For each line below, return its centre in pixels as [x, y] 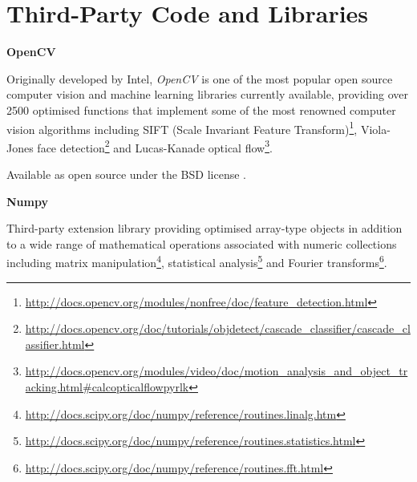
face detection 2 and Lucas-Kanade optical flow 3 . [155, 146]
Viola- [375, 129]
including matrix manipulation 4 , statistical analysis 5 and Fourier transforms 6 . [197, 261]
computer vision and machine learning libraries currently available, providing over [208, 94]
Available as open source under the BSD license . [126, 174]
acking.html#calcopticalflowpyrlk [107, 387]
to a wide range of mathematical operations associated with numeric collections [202, 243]
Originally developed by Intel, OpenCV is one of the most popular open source [200, 78]
